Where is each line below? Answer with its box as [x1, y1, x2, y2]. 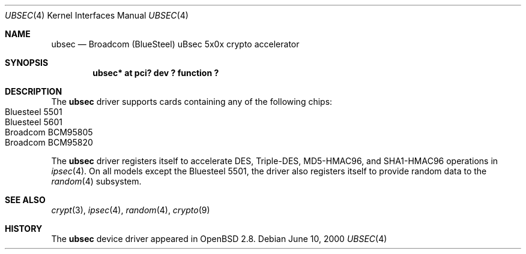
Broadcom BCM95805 [5, 127, 93, 137]
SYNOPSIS [5, 58, 49, 68]
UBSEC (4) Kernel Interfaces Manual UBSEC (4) [5, 10, 189, 20]
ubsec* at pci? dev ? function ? [92, 68, 219, 78]
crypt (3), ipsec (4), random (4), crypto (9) [51, 205, 210, 215]
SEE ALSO [5, 195, 46, 205]
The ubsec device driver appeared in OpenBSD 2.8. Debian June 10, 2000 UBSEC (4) [51, 234, 387, 244]
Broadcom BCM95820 [5, 137, 93, 147]
